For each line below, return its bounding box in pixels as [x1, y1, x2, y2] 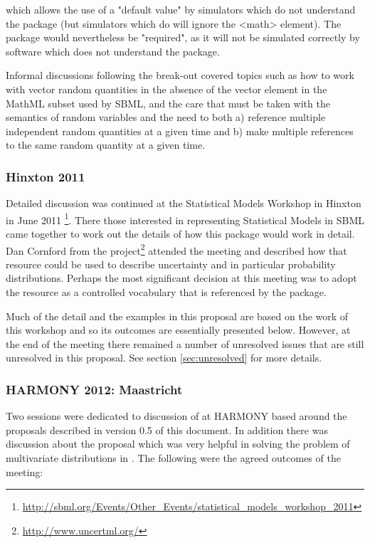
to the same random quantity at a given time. [6, 137, 206, 152]
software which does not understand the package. [6, 43, 220, 58]
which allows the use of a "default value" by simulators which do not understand [6, 2, 356, 16]
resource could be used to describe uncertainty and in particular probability [6, 256, 336, 271]
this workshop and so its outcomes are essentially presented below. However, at [6, 322, 351, 337]
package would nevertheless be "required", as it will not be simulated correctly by [6, 30, 360, 45]
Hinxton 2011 [6, 167, 85, 185]
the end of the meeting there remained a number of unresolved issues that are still [6, 336, 364, 351]
